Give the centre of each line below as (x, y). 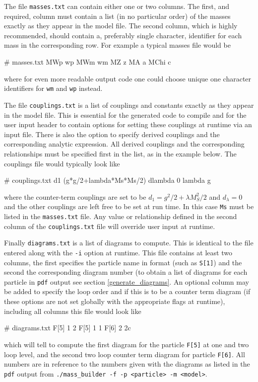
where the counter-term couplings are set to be (75, 196)
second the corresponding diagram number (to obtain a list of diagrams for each (126, 272)
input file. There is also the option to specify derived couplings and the (112, 134)
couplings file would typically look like (62, 163)
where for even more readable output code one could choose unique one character (128, 78)
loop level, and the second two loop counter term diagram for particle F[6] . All (125, 354)
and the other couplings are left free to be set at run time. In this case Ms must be (129, 206)
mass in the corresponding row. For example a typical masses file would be (117, 45)
